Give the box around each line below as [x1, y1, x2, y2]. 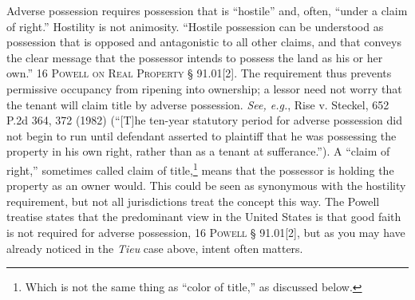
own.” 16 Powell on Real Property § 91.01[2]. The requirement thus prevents [6, 65, 392, 81]
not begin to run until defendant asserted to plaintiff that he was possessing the [6, 127, 397, 144]
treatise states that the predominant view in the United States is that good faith [6, 208, 401, 225]
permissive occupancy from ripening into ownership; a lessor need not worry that [6, 80, 402, 97]
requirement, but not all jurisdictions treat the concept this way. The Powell [6, 192, 380, 209]
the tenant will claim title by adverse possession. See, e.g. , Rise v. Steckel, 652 [6, 96, 389, 112]
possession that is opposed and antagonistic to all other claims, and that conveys [6, 34, 401, 50]
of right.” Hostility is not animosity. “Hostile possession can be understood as [6, 18, 384, 34]
